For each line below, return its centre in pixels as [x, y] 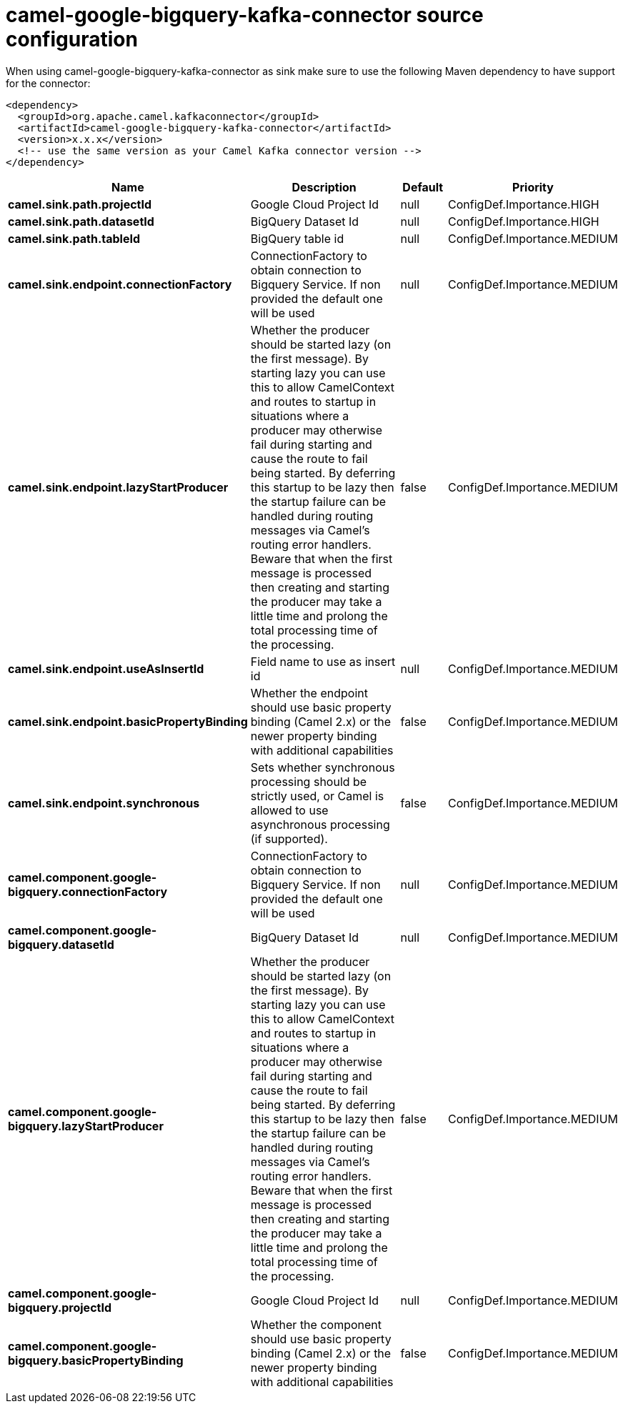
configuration [72, 39]
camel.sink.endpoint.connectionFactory [120, 284]
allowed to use [289, 810]
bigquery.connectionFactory [88, 891]
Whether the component [316, 1324]
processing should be [309, 781]
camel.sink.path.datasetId [81, 221]
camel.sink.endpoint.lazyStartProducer [118, 487]
